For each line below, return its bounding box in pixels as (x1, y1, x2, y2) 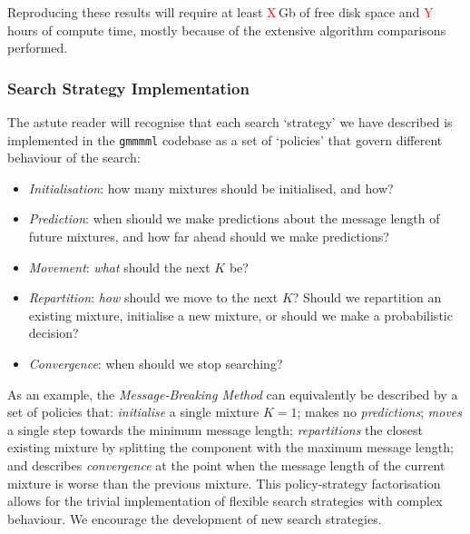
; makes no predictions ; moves (297, 402, 462, 421)
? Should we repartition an (292, 288, 442, 307)
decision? (28, 323, 79, 342)
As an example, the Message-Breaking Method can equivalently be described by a (7, 384, 458, 403)
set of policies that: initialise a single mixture (7, 402, 259, 421)
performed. (7, 38, 68, 57)
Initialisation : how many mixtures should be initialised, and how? (28, 178, 394, 197)
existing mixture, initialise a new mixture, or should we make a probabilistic (28, 305, 453, 324)
